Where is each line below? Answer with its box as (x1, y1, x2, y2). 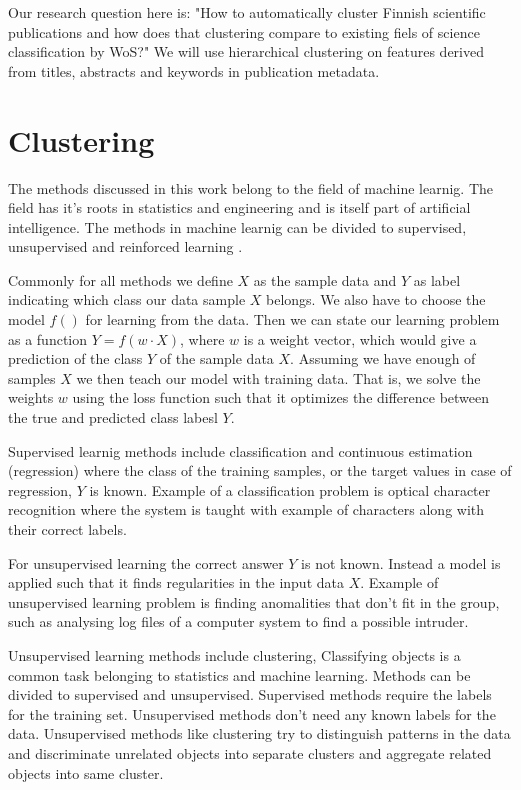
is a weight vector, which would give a (243, 328, 477, 349)
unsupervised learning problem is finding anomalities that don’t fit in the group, (8, 591, 500, 612)
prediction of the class (8, 348, 143, 369)
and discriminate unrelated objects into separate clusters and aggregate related (8, 742, 492, 763)
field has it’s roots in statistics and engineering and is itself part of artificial (8, 197, 471, 218)
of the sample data (159, 348, 274, 369)
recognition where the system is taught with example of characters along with (8, 499, 485, 520)
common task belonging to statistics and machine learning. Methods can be (8, 664, 471, 685)
